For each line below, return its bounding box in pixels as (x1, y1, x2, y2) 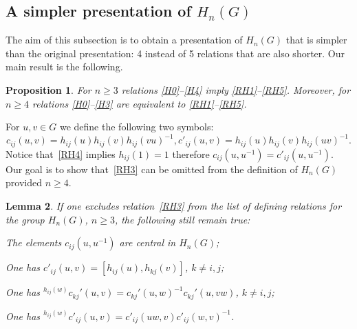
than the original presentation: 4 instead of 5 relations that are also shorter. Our (6, 46, 345, 60)
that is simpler (285, 32, 347, 47)
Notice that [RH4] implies (6, 146, 116, 161)
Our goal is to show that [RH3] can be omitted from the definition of (6, 161, 298, 176)
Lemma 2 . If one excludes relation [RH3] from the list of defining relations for (6, 198, 342, 212)
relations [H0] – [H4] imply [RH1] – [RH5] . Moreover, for (121, 82, 351, 97)
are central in (119, 235, 176, 250)
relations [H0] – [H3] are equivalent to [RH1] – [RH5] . (32, 96, 247, 110)
